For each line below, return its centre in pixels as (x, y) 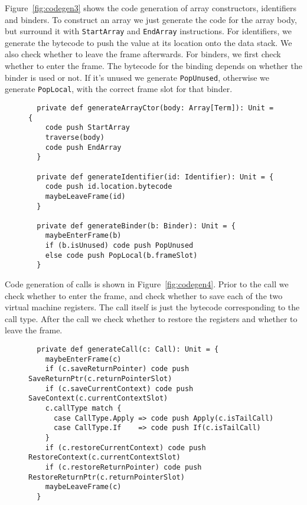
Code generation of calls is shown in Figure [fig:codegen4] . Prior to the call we (147, 284)
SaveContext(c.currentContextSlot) (98, 399)
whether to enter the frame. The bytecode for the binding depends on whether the (153, 66)
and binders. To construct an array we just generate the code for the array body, (151, 19)
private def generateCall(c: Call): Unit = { (128, 350)
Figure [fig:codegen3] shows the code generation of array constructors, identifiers (151, 8)
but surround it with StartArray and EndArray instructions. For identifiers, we (148, 31)
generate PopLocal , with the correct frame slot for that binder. (119, 89)
